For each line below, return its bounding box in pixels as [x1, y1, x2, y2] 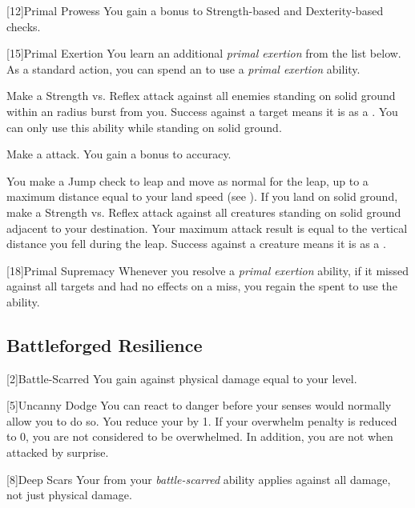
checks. [6, 18, 41, 34]
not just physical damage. [6, 486, 132, 503]
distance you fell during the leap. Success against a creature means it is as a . [6, 235, 386, 252]
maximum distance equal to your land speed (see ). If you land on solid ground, [6, 188, 398, 205]
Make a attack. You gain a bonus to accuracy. [6, 146, 232, 162]
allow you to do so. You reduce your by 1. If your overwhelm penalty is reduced [6, 412, 397, 429]
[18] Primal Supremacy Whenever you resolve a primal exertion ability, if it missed [6, 262, 409, 278]
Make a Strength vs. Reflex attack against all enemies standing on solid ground [6, 87, 396, 104]
